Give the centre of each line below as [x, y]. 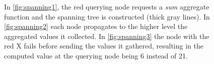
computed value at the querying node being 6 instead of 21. [96, 55]
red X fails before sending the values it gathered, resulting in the [104, 46]
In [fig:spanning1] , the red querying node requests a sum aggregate [107, 6]
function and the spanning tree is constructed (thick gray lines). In [107, 16]
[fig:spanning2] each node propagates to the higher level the [96, 26]
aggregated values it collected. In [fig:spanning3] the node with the [107, 36]
